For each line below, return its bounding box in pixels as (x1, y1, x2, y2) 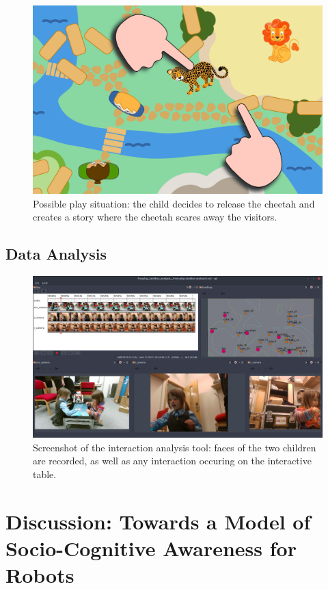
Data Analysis (5, 243, 107, 264)
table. (33, 466, 57, 481)
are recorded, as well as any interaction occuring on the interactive (33, 453, 312, 468)
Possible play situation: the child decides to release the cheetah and (33, 196, 315, 210)
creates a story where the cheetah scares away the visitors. (33, 210, 277, 224)
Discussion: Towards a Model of (5, 507, 311, 535)
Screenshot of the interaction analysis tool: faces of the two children (33, 440, 316, 454)
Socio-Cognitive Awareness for (5, 534, 297, 562)
